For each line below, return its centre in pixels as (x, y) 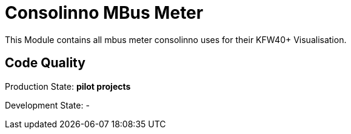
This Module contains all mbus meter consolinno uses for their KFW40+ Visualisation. (176, 39)
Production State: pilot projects (68, 86)
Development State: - (47, 105)
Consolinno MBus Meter (104, 13)
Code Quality (45, 63)
